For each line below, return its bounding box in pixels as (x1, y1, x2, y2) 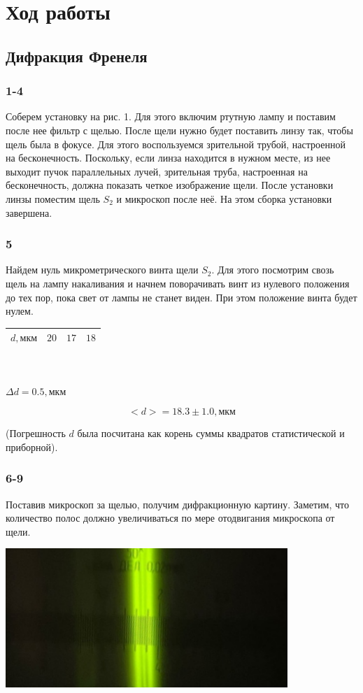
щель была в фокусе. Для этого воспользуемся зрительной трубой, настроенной (6, 136, 346, 151)
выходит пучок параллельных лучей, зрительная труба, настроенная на (6, 164, 308, 178)
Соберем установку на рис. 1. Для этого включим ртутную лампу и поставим (6, 109, 336, 124)
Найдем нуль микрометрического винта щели (6, 262, 199, 277)
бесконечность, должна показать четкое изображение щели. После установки (6, 178, 334, 192)
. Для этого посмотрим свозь (211, 262, 334, 277)
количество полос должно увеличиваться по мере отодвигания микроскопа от (6, 510, 335, 525)
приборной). (6, 439, 58, 454)
